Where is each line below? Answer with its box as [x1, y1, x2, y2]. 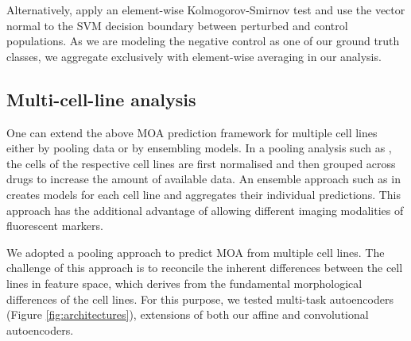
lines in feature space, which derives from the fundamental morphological [6, 274, 363, 291]
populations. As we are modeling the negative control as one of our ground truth [6, 33, 400, 49]
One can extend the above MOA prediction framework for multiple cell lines [6, 124, 378, 140]
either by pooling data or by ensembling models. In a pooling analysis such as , [6, 140, 392, 156]
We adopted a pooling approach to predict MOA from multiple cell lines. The [6, 243, 385, 260]
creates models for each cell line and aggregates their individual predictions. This [6, 186, 401, 202]
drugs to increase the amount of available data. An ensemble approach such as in [6, 170, 401, 187]
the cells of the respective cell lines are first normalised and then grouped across [6, 155, 396, 171]
